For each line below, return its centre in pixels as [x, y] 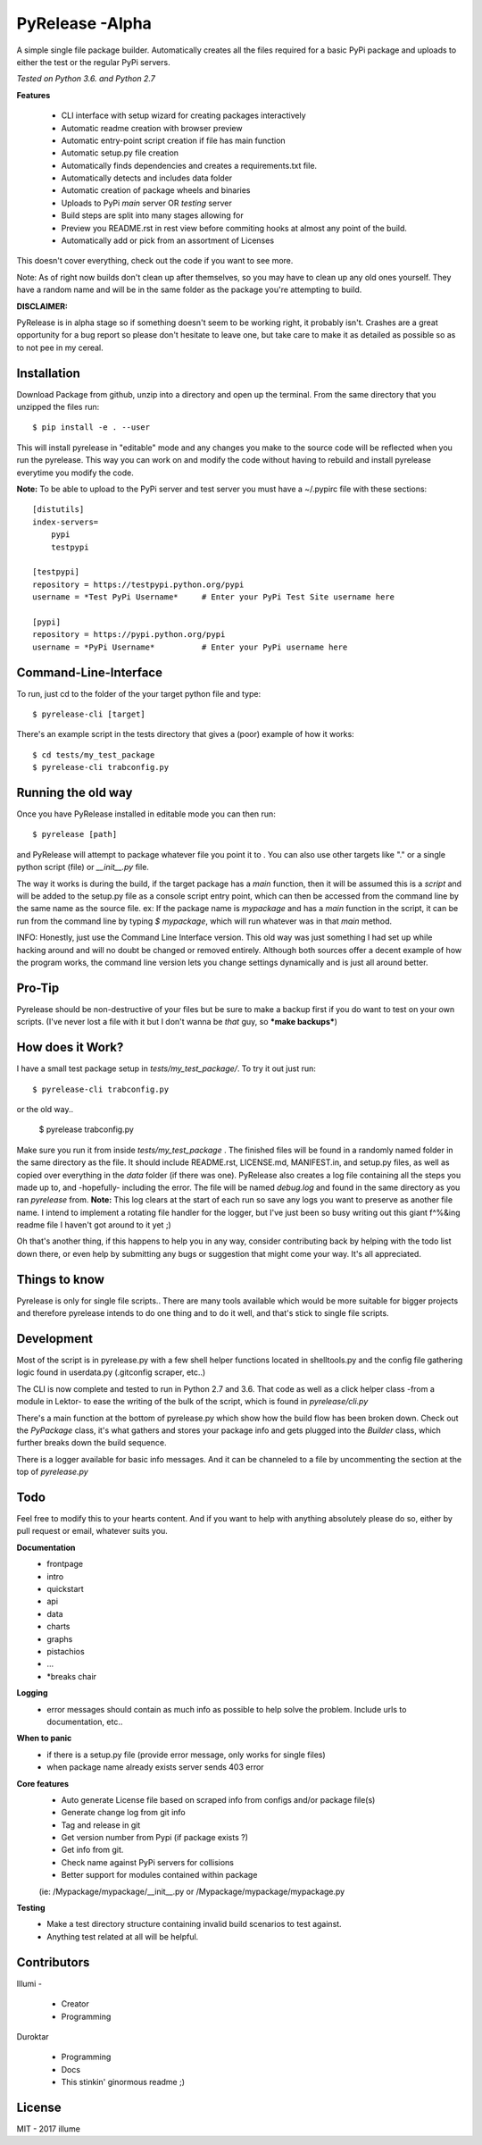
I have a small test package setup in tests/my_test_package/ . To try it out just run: [166, 1068]
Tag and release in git [101, 1825]
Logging [32, 1693]
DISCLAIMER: [42, 306]
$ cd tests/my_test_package [94, 754]
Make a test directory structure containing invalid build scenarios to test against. [195, 1924]
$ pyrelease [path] [75, 834]
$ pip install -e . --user [91, 427]
